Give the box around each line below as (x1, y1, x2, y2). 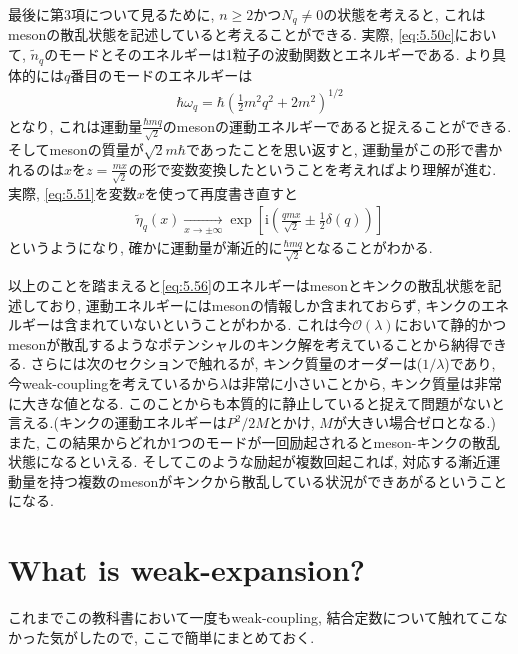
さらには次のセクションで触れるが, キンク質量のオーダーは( (30, 353, 423, 374)
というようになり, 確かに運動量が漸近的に (8, 237, 283, 258)
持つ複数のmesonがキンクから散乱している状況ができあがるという (49, 470, 480, 491)
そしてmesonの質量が (8, 139, 144, 160)
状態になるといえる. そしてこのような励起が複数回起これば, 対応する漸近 (8, 451, 487, 472)
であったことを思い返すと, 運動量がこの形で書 (185, 139, 489, 160)
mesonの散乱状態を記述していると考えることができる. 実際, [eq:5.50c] (8, 24, 455, 45)
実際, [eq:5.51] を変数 (8, 182, 137, 203)
